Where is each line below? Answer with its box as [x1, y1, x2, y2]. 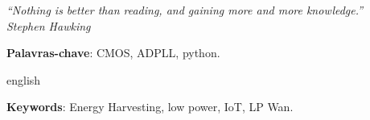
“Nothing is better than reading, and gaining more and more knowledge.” [6, 2, 364, 18]
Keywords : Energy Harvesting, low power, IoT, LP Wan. [6, 98, 294, 115]
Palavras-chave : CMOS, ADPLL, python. [6, 44, 220, 61]
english [6, 71, 41, 88]
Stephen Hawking [6, 17, 91, 34]
